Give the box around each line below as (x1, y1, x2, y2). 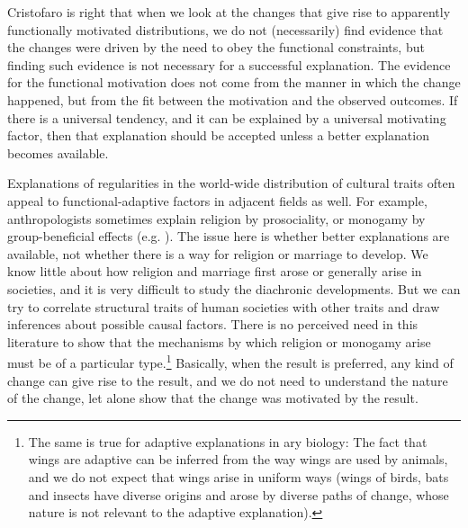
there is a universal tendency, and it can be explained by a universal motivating (7, 108, 446, 127)
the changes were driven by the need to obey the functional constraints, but (7, 38, 425, 57)
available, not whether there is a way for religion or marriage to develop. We (7, 244, 428, 263)
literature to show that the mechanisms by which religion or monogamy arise (7, 332, 431, 351)
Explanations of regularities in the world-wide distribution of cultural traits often (7, 174, 455, 192)
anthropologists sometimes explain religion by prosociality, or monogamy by (7, 209, 426, 228)
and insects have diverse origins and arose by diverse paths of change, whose (28, 485, 449, 504)
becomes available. (7, 143, 109, 162)
